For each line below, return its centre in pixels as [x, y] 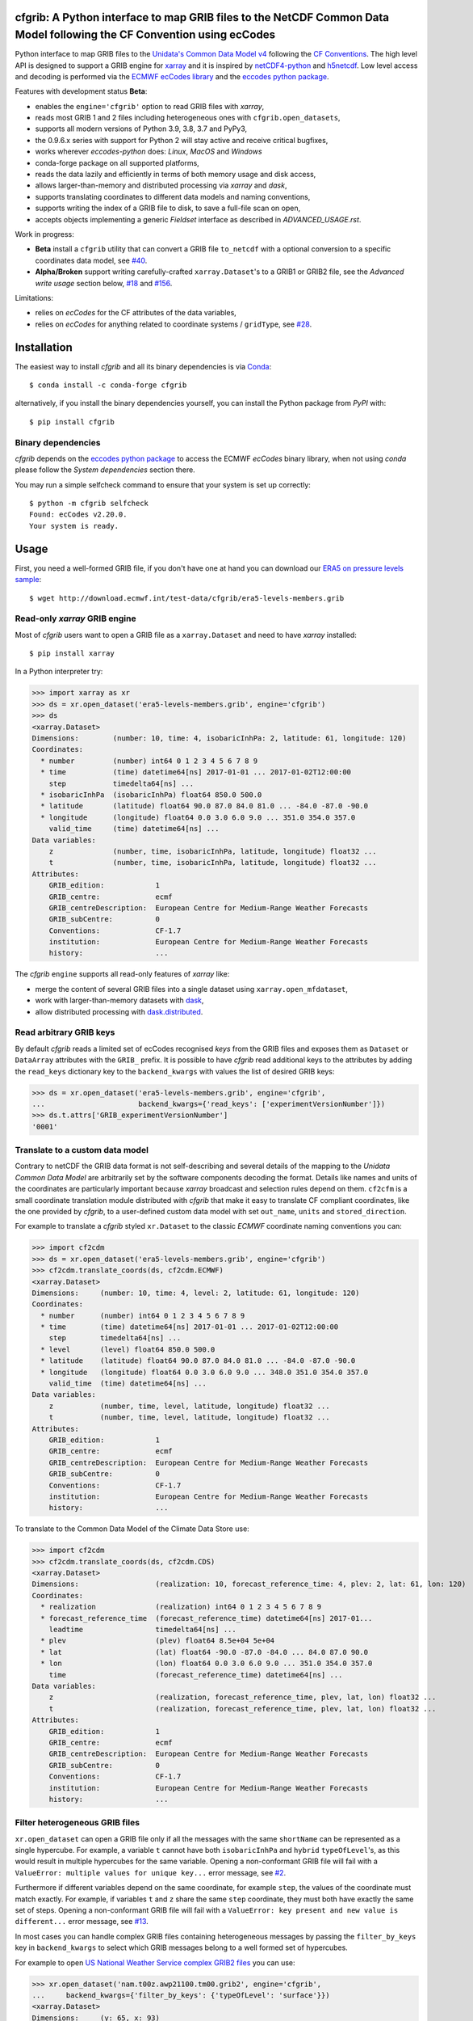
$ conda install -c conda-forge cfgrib [108, 385]
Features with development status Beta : [81, 91]
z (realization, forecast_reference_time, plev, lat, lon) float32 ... [243, 1697]
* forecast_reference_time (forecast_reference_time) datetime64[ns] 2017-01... [207, 1618]
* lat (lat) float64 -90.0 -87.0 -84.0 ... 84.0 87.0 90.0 [205, 1652]
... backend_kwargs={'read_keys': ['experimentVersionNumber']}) [209, 1104]
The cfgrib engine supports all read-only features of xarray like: [122, 974]
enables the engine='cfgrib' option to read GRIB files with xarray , [150, 106]
